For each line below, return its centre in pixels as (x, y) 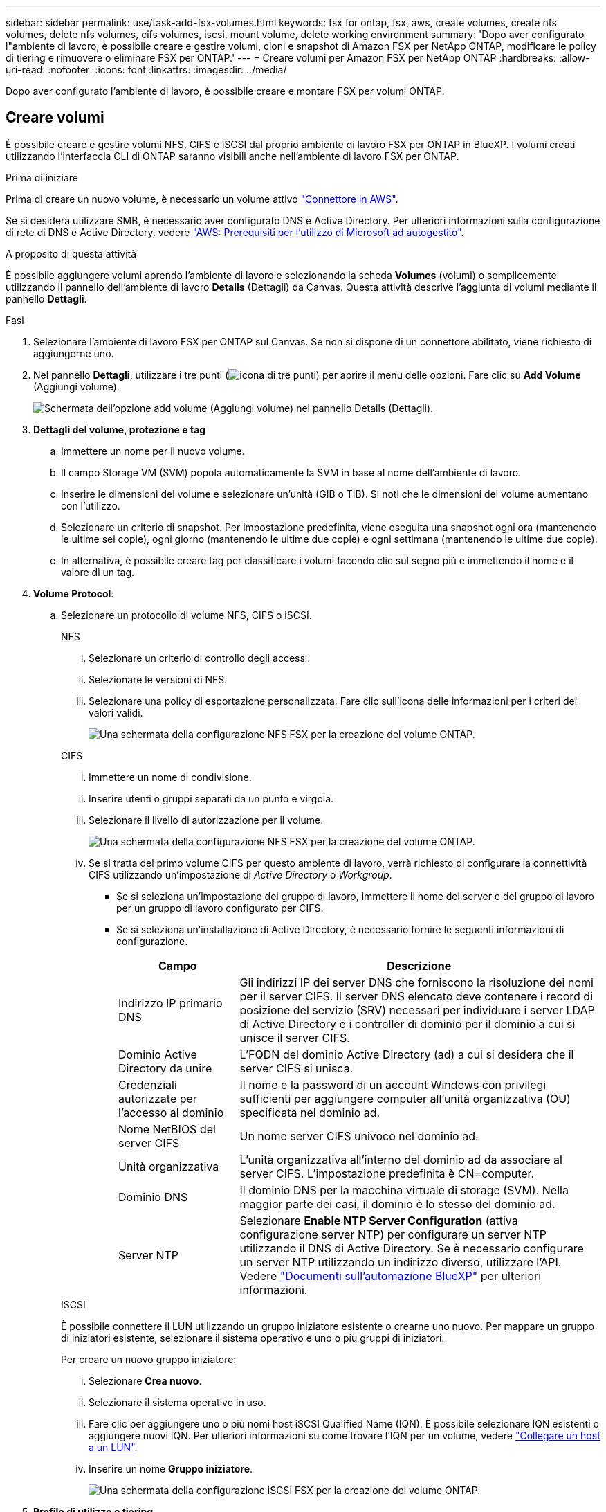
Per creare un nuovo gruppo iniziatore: (149, 1359)
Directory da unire (165, 1068)
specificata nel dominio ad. (310, 1112)
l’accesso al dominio (171, 1112)
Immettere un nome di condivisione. (170, 777)
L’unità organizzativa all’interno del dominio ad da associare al (401, 1159)
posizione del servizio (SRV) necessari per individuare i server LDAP (417, 1010)
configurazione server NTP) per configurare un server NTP (393, 1234)
